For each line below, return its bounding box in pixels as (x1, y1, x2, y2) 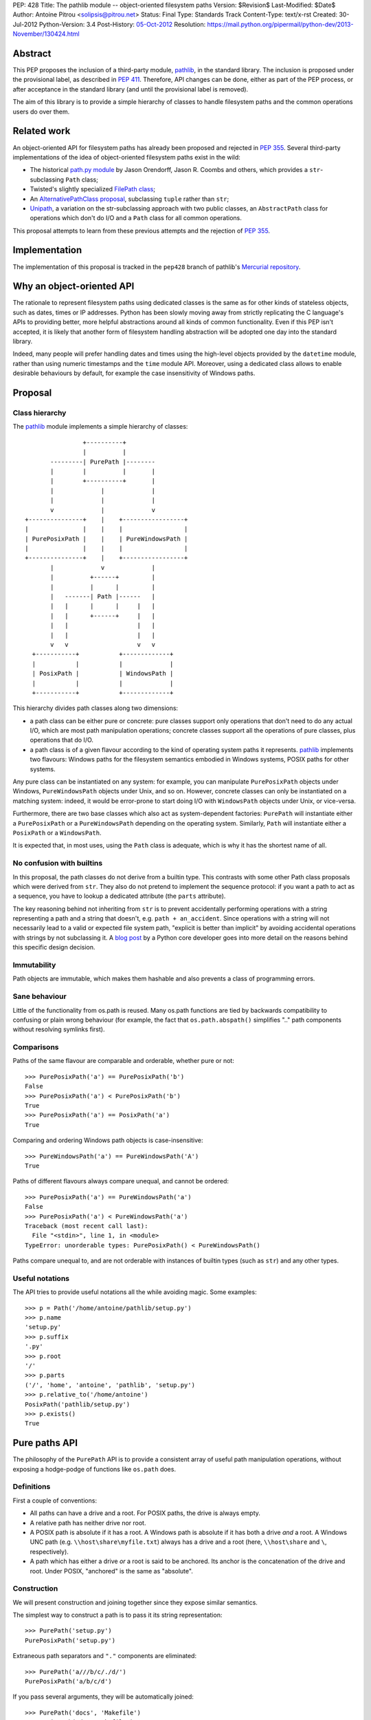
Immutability (12, 960, 56, 970)
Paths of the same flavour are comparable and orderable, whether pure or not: (12, 1057, 235, 1065)
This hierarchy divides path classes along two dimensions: (12, 704, 179, 712)
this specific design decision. (12, 943, 95, 952)
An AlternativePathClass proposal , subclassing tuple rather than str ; (30, 195, 229, 203)
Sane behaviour (12, 991, 67, 1001)
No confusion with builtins (12, 859, 103, 868)
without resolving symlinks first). (12, 1025, 105, 1033)
